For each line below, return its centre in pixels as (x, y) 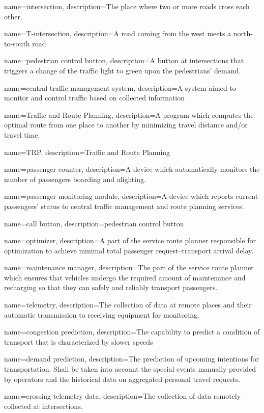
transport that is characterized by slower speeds (79, 341)
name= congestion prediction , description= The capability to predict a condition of (132, 332)
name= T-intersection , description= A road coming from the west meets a (118, 33)
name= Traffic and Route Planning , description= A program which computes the (129, 114)
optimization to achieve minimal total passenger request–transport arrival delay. (129, 250)
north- (243, 33)
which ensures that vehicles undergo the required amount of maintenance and (125, 277)
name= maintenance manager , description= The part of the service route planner (129, 267)
